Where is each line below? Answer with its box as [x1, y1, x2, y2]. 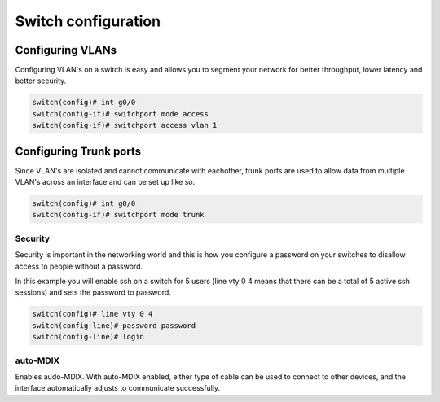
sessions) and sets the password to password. [15, 287, 171, 297]
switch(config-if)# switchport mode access [32, 109, 209, 118]
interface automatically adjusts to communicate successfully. [15, 383, 221, 393]
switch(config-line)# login [32, 332, 144, 342]
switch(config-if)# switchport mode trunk [32, 210, 205, 220]
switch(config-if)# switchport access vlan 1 [32, 120, 218, 130]
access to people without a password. [15, 261, 143, 271]
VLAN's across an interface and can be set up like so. [15, 177, 196, 187]
